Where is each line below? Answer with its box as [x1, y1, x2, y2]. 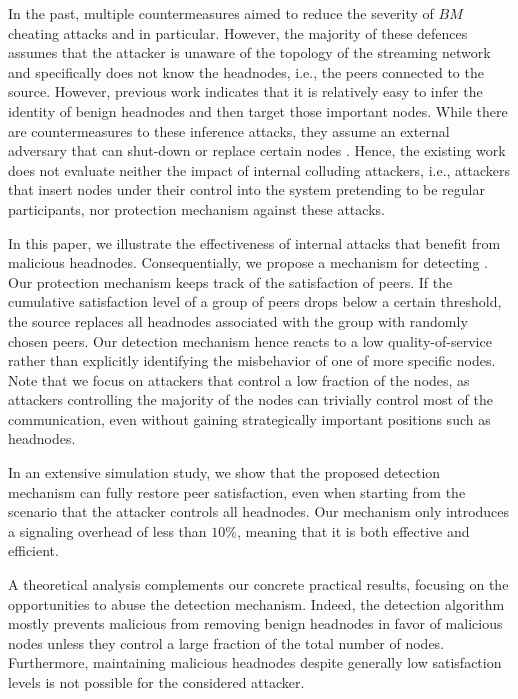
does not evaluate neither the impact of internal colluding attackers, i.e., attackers [8, 159, 511, 180]
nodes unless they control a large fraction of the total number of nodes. [8, 632, 445, 653]
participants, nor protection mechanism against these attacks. [8, 198, 385, 219]
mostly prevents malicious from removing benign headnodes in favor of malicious [8, 613, 503, 634]
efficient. [8, 540, 59, 561]
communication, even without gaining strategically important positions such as [8, 408, 491, 429]
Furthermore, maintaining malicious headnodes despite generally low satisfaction [8, 652, 502, 673]
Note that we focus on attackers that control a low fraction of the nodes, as [8, 369, 470, 390]
